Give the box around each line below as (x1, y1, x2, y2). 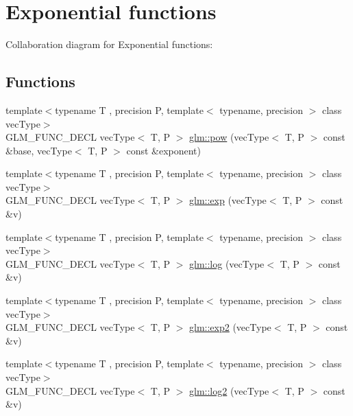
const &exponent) (126, 143, 201, 157)
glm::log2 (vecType (189, 383, 269, 397)
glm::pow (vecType (189, 130, 269, 144)
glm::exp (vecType (189, 193, 267, 207)
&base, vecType (5, 143, 72, 157)
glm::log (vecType (189, 256, 265, 270)
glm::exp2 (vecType (189, 320, 271, 334)
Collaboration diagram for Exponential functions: (5, 37, 213, 51)
